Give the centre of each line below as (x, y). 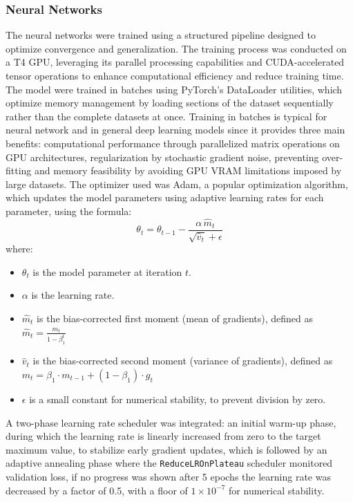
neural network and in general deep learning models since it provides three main (175, 130)
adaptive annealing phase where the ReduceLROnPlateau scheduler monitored (169, 463)
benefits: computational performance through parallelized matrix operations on (173, 143)
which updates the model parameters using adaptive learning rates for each (165, 197)
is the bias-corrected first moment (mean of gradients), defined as (175, 318)
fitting (19, 170)
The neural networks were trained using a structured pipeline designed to (161, 35)
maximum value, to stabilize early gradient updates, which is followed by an (166, 449)
